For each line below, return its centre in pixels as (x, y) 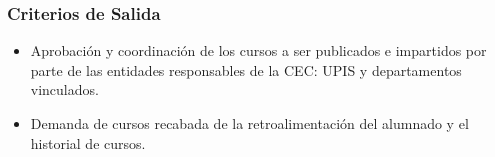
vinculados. (64, 89)
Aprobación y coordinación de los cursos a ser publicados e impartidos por (258, 50)
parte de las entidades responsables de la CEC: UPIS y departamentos (246, 69)
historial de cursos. (88, 142)
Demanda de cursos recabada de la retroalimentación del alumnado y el (249, 123)
